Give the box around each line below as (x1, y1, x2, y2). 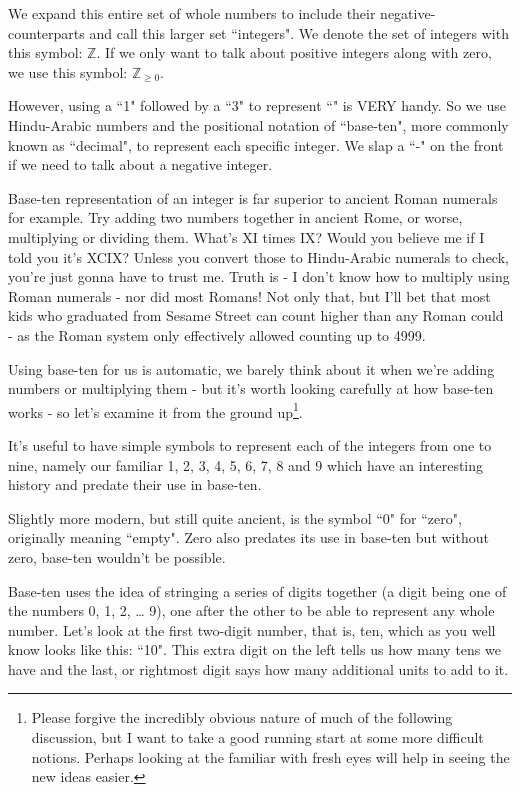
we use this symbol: (8, 61, 128, 82)
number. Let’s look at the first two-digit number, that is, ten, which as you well (8, 619, 496, 640)
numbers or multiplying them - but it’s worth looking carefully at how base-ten (8, 378, 494, 399)
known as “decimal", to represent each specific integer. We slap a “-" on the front (8, 134, 504, 155)
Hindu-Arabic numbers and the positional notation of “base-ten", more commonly (8, 114, 509, 135)
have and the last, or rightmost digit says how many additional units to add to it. (8, 658, 509, 679)
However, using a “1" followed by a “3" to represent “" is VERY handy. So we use (8, 95, 506, 116)
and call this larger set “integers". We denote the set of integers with (89, 22, 509, 43)
